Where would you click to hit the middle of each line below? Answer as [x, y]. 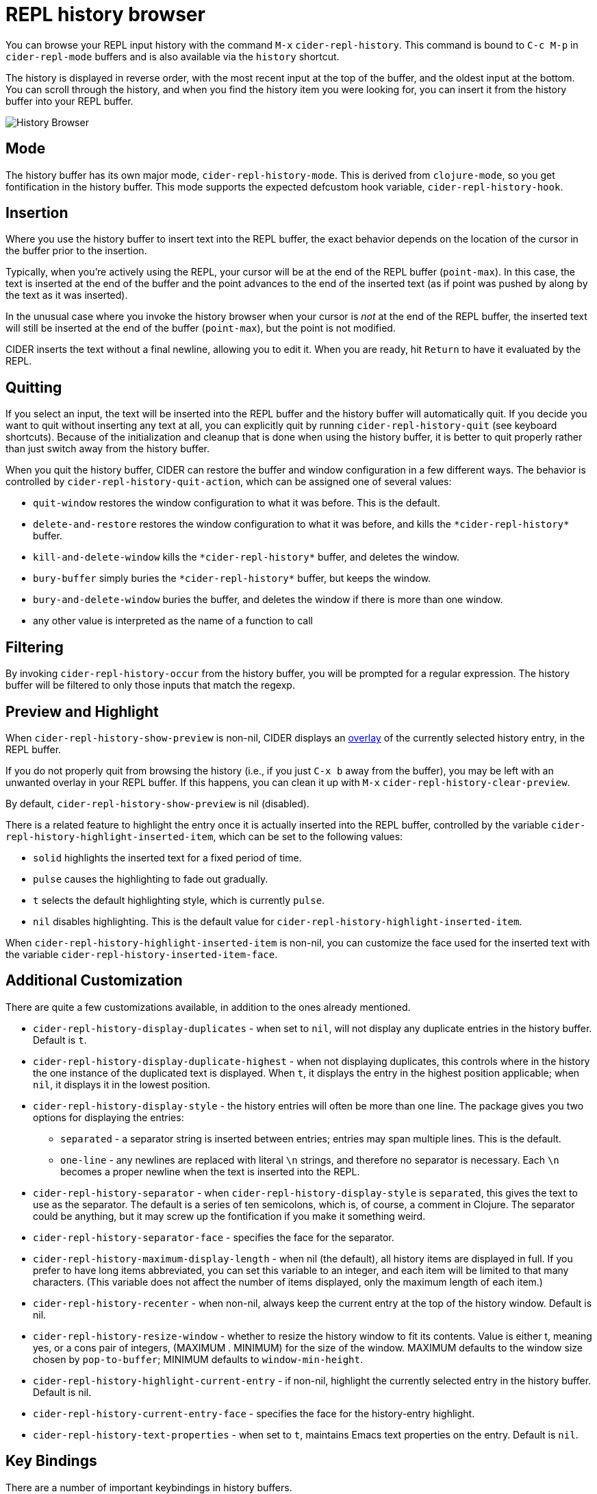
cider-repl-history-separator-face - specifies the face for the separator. [214, 1237]
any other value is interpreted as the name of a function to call [173, 621]
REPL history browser [105, 14]
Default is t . [60, 1040]
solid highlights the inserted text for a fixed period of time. [167, 857]
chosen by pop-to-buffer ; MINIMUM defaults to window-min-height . [198, 1359]
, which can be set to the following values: [308, 836]
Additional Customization [94, 981]
